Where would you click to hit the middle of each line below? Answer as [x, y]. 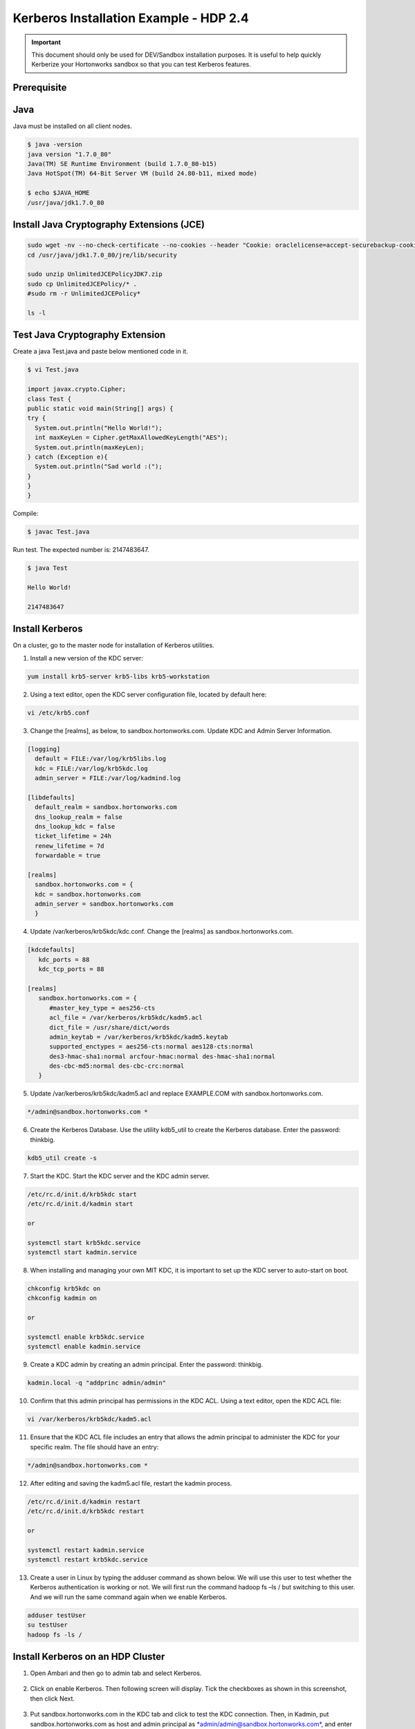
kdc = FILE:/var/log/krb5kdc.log [91, 768]
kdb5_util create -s [62, 1158]
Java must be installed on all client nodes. [73, 126]
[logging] [44, 749]
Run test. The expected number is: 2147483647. [81, 550]
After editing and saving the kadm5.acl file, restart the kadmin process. [131, 1483]
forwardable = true [68, 856]
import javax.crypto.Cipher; [77, 389]
